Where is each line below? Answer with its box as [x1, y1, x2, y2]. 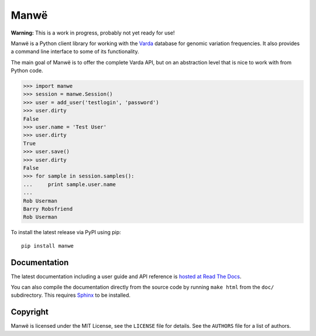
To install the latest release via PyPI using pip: [11, 229, 121, 236]
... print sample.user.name [23, 181, 116, 187]
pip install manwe [21, 242, 74, 249]
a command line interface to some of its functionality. [11, 48, 139, 55]
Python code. [11, 67, 43, 74]
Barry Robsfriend [23, 205, 73, 212]
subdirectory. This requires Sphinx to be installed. [11, 292, 131, 299]
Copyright [11, 307, 49, 317]
